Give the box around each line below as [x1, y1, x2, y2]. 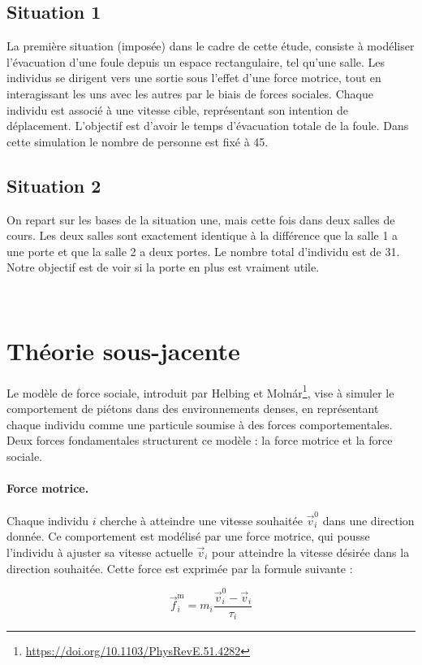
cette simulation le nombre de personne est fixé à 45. [6, 133, 269, 150]
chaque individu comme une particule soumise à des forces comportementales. [6, 415, 393, 432]
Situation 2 [6, 172, 101, 198]
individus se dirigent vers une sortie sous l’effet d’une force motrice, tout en [6, 69, 381, 86]
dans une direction [322, 511, 415, 528]
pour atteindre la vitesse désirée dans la [212, 543, 410, 560]
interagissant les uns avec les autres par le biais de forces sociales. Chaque [6, 85, 373, 102]
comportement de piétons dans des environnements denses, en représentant [6, 399, 379, 416]
